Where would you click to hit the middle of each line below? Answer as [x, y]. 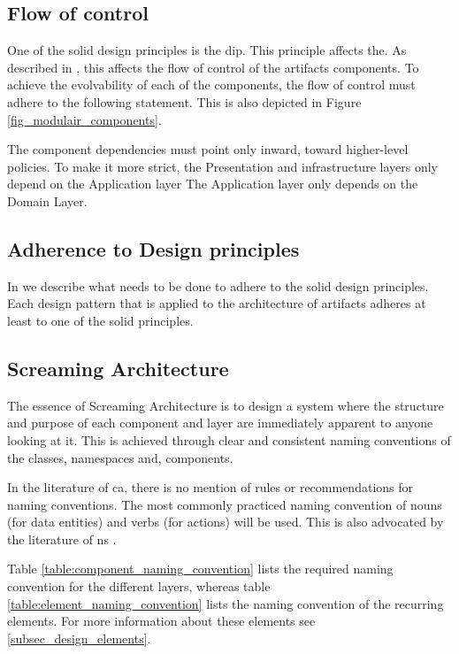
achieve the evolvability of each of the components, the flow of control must [211, 85]
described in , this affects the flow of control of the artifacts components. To [213, 67]
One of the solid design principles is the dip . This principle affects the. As [207, 50]
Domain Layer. [47, 200]
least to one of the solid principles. [100, 320]
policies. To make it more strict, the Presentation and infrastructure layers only [222, 166]
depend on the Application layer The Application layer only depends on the [213, 184]
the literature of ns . [62, 539]
